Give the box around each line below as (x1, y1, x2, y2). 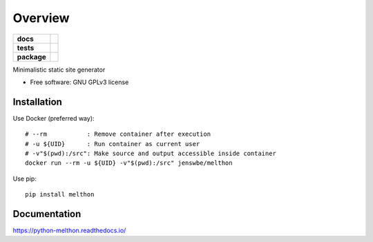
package (17, 52, 46, 61)
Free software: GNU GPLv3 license (30, 78, 129, 86)
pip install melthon (25, 190, 95, 199)
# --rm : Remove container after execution (25, 130, 211, 138)
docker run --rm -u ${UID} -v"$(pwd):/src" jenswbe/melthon (25, 159, 233, 167)
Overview (12, 10, 70, 26)
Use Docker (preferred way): (12, 114, 95, 122)
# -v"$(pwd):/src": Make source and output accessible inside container (25, 150, 276, 158)
